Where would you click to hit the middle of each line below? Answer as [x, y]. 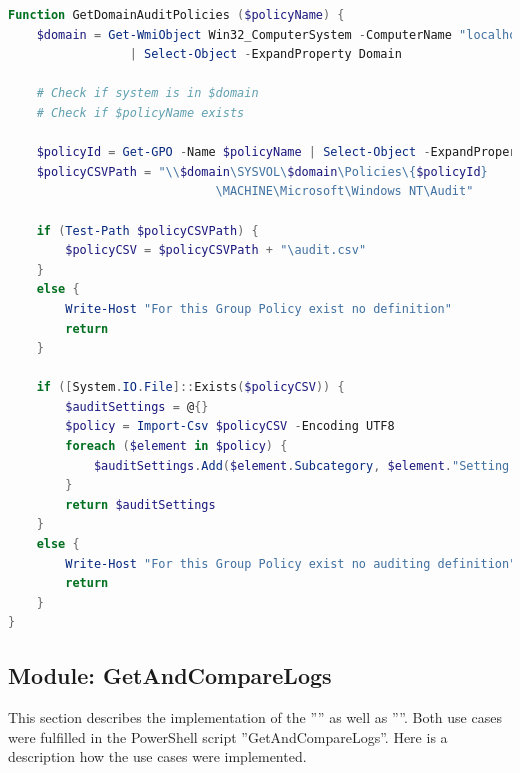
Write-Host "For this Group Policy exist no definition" [258, 308]
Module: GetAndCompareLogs [170, 675]
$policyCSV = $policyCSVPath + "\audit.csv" [216, 250]
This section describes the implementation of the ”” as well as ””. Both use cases [255, 717]
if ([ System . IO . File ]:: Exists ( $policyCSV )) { [190, 387]
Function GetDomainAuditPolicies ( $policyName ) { [176, 15]
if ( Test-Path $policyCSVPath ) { [147, 230]
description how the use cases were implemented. [157, 756]
